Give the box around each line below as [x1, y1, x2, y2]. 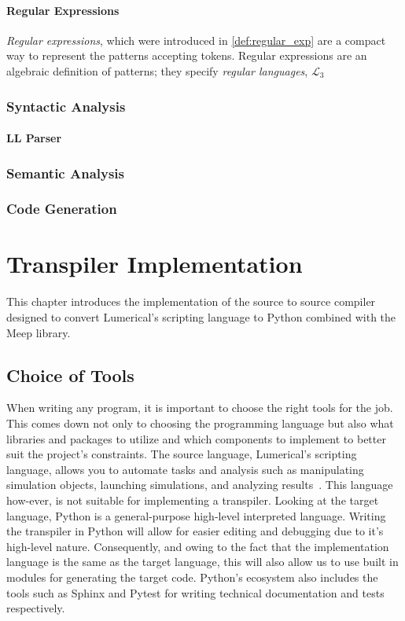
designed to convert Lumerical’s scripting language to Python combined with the [6, 309, 396, 325]
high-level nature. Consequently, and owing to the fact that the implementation [6, 538, 389, 554]
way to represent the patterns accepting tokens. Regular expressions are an [6, 47, 367, 64]
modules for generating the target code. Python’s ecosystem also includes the [6, 568, 378, 585]
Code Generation [6, 199, 117, 219]
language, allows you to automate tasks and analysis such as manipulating [6, 461, 364, 477]
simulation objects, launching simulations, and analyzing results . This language [6, 476, 393, 493]
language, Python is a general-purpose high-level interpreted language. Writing [6, 507, 386, 524]
